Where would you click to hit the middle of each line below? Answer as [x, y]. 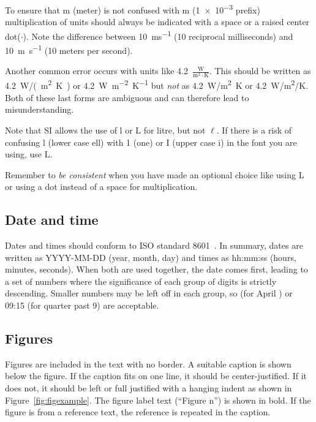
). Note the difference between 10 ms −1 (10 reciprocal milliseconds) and [158, 35]
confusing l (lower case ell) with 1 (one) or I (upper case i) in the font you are [151, 142]
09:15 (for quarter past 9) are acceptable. [82, 305]
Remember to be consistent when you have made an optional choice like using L [155, 174]
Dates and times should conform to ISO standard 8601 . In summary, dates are [154, 245]
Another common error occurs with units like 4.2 [97, 71]
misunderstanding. [39, 109]
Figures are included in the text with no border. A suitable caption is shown [148, 364]
